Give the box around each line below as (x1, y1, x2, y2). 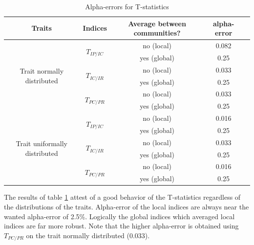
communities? (133, 28, 181, 38)
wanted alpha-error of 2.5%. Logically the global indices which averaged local (4, 211, 235, 221)
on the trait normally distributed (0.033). (26, 230, 150, 240)
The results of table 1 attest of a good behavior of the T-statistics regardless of (4, 192, 241, 202)
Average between (128, 18, 186, 28)
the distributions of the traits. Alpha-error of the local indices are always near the (4, 202, 249, 211)
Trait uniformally (16, 138, 68, 149)
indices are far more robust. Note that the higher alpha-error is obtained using (4, 221, 239, 231)
